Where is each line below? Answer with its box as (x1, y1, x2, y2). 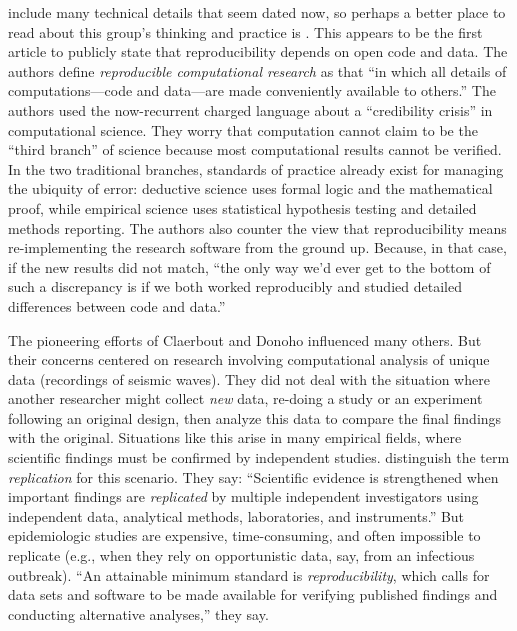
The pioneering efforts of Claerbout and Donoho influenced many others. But (8, 329, 482, 350)
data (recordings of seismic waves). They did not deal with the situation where (8, 368, 490, 389)
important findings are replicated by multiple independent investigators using (8, 486, 479, 507)
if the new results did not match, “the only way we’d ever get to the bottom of (8, 256, 491, 277)
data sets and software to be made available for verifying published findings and (8, 584, 498, 605)
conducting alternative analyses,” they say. (8, 603, 269, 624)
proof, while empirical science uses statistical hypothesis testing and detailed (8, 197, 477, 218)
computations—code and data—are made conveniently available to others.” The (8, 80, 496, 101)
